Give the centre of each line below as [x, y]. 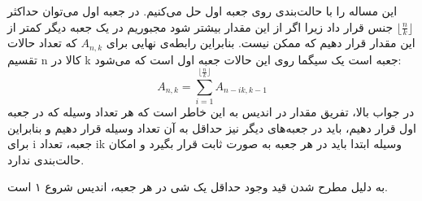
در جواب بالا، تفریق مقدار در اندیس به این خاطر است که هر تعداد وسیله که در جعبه [211, 111]
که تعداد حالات [42, 43]
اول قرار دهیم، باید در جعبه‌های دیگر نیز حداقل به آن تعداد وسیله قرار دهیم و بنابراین [212, 127]
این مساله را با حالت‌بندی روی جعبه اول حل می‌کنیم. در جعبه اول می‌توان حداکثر [202, 11]
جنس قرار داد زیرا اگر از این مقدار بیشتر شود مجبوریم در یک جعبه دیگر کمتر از [200, 26]
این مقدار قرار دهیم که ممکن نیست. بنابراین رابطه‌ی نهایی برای [261, 43]
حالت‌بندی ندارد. [46, 159]
